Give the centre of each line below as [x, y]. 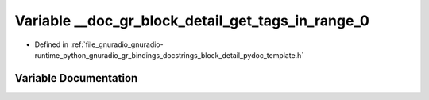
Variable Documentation [76, 78]
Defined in [52, 44]
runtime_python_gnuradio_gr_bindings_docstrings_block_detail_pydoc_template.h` [169, 55]
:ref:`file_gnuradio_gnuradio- [117, 44]
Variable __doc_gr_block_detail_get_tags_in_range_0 [192, 21]
